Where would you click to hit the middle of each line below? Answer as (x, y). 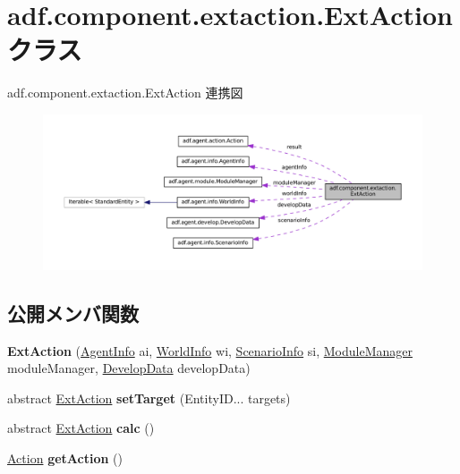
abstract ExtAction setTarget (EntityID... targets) (149, 398)
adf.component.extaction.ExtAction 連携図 (125, 93)
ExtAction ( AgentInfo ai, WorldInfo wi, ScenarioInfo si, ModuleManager (210, 350)
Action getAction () (65, 457)
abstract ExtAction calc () (81, 428)
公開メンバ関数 (73, 313)
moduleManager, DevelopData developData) (129, 368)
